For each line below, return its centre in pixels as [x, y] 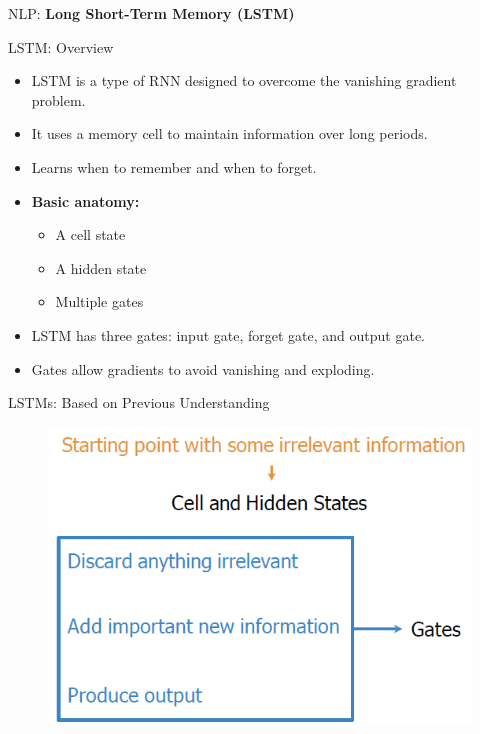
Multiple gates [99, 301]
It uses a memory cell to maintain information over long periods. [229, 133]
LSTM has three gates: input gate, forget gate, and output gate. [228, 334]
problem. [58, 99]
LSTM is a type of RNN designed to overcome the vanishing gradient [244, 80]
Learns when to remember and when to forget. [174, 166]
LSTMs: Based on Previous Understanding [139, 402]
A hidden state [101, 267]
